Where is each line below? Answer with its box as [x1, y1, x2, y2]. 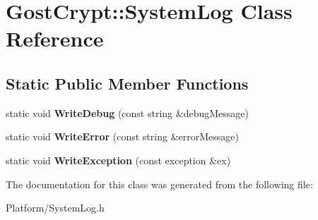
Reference [6, 24, 104, 53]
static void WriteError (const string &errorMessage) [6, 129, 239, 144]
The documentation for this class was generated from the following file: [6, 176, 313, 191]
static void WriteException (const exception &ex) [6, 152, 231, 167]
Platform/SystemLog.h [6, 200, 105, 215]
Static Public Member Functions [6, 72, 249, 94]
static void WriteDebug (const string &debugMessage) [6, 105, 249, 120]
